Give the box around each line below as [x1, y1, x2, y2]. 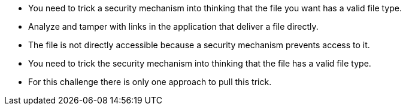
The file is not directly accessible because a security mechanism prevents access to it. [28, 40, 370, 50]
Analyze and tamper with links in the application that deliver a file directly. [28, 21, 319, 32]
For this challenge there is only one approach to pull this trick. [28, 77, 272, 87]
